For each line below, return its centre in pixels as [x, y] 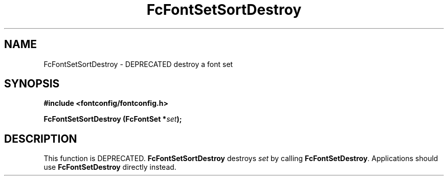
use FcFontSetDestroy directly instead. [110, 167]
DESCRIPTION [41, 139]
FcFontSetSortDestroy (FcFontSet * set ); [113, 119]
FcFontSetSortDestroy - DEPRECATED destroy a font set [138, 64]
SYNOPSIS [32, 84]
